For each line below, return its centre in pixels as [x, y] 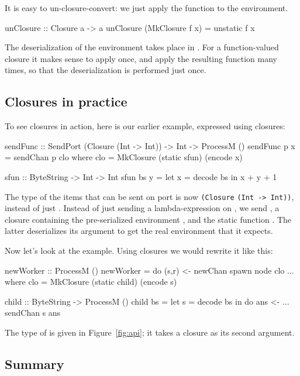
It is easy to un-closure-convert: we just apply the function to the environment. [146, 8]
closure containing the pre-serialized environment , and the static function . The [148, 219]
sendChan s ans [33, 313]
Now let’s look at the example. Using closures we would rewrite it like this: [139, 250]
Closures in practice [66, 101]
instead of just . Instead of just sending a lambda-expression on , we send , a [142, 208]
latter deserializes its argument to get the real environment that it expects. [139, 231]
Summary [35, 363]
